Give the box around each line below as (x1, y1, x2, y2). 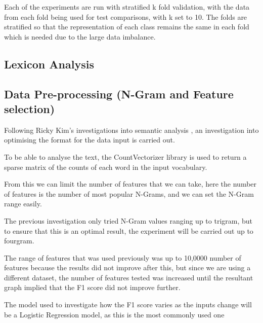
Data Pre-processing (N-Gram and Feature (4, 86, 234, 101)
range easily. (4, 198, 42, 209)
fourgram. (4, 235, 34, 246)
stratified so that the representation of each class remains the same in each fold (4, 21, 249, 32)
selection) (4, 100, 55, 116)
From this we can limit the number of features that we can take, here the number (4, 178, 257, 189)
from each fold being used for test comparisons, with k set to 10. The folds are (4, 11, 247, 22)
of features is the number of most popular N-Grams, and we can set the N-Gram (4, 188, 254, 199)
